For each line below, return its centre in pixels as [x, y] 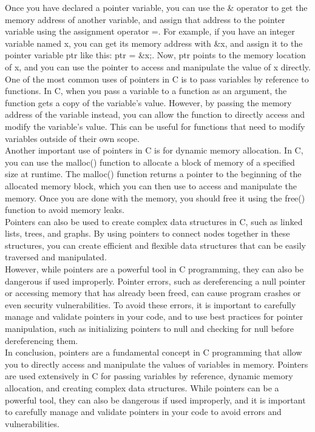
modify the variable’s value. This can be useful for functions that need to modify [155, 126]
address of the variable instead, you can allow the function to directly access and [155, 114]
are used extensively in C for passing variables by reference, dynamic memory [149, 376]
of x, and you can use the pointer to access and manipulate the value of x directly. [158, 66]
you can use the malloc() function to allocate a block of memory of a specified [150, 162]
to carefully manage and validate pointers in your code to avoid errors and [143, 412]
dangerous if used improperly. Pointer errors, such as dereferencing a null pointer [155, 281]
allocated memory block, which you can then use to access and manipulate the [151, 185]
